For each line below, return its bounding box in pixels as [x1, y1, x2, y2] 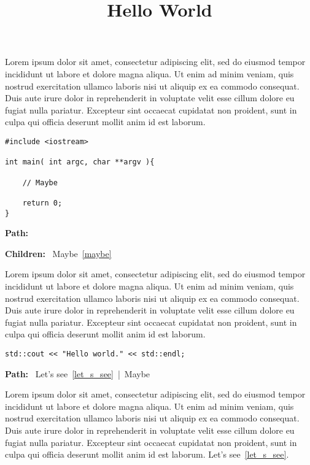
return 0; [22, 198, 63, 207]
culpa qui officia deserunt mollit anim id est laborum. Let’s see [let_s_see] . [5, 448, 289, 461]
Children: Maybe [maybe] [5, 247, 112, 259]
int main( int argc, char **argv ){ [5, 158, 155, 167]
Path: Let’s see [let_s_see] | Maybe [5, 367, 150, 380]
